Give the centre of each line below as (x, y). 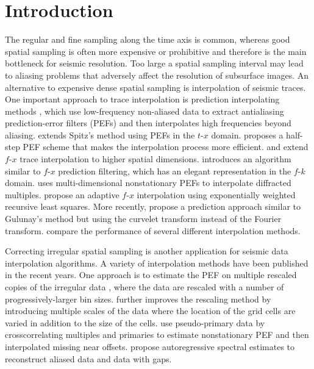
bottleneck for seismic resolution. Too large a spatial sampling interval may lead (154, 63)
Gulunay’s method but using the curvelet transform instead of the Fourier (143, 219)
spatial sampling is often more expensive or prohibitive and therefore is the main (156, 51)
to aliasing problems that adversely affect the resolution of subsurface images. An (157, 75)
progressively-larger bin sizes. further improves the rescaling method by (138, 299)
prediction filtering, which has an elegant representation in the (175, 170)
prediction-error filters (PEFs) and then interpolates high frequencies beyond (148, 123)
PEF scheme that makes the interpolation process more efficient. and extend (166, 147)
